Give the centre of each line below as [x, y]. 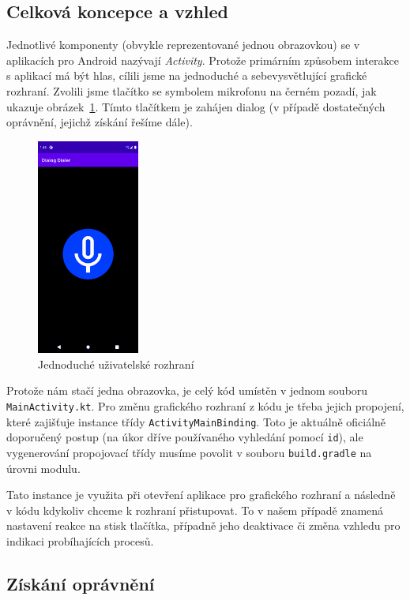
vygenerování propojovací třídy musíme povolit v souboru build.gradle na [189, 453]
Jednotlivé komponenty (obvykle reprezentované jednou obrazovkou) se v [183, 45]
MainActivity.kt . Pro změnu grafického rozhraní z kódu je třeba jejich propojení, [205, 406]
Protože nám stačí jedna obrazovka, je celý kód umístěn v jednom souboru [187, 390]
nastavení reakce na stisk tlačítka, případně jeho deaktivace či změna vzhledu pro [203, 525]
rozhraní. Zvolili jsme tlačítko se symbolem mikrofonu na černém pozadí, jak [192, 90]
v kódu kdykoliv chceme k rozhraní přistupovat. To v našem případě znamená [195, 510]
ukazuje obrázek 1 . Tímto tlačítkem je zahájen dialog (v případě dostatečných [196, 106]
